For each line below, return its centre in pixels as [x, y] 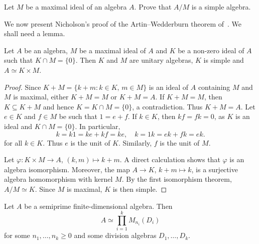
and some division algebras [115, 235]
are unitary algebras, [161, 60]
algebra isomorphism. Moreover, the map [67, 169]
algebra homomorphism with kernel [58, 179]
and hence [58, 106]
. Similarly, [135, 142]
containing [214, 87]
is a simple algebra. [221, 7]
